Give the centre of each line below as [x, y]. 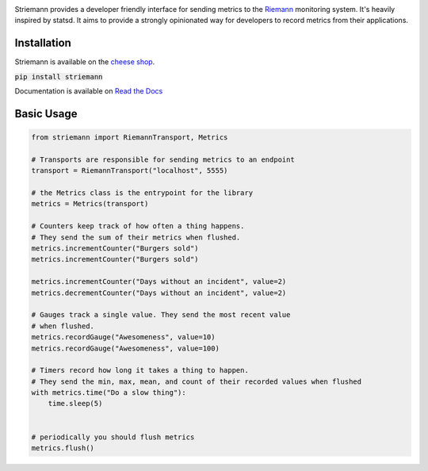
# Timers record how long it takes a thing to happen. [140, 370]
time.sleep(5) [75, 404]
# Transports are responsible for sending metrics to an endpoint [163, 159]
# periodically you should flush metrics [113, 437]
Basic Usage [46, 114]
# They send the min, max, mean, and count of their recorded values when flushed [197, 381]
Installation [43, 43]
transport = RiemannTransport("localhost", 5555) [130, 171]
